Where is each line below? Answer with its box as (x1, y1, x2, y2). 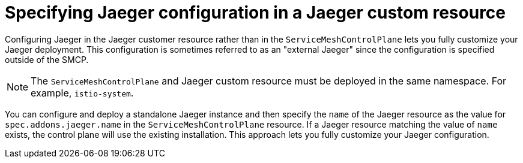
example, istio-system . (31, 86, 134, 99)
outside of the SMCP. (5, 54, 89, 65)
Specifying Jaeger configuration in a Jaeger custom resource (5, 2, 506, 23)
